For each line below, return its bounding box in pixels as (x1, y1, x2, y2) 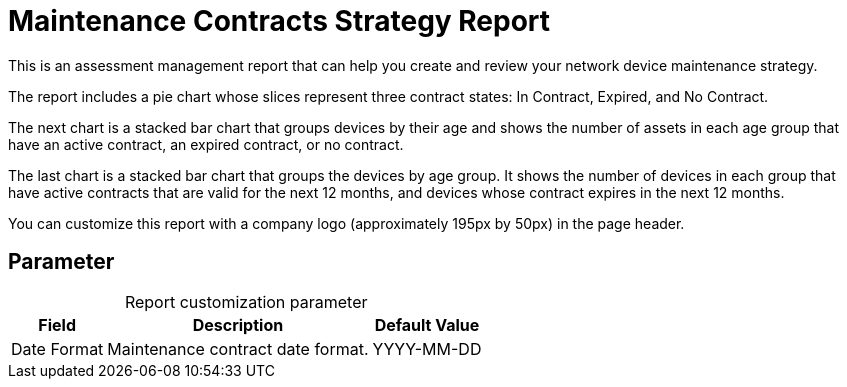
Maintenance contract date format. (107, 338, 369, 359)
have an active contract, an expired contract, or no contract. (8, 135, 404, 153)
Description (192, 314, 284, 335)
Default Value (374, 314, 480, 335)
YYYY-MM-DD (372, 338, 482, 359)
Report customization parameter (124, 291, 368, 312)
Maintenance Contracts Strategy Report (8, 4, 551, 38)
